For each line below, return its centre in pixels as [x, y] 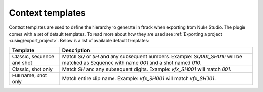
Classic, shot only [32, 69]
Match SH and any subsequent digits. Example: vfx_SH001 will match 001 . [147, 69]
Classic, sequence [33, 56]
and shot [22, 62]
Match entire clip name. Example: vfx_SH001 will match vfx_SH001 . [139, 78]
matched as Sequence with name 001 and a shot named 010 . [132, 62]
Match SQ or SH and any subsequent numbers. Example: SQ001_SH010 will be [152, 56]
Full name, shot [29, 75]
